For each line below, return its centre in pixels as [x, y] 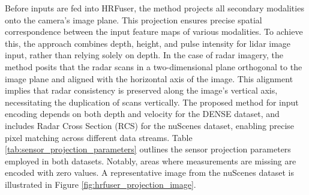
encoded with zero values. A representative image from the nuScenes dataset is [149, 172]
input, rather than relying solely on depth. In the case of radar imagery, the [144, 55]
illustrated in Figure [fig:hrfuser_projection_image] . [100, 184]
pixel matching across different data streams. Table [99, 137]
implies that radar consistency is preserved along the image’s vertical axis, [141, 90]
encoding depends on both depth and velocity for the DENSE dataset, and [142, 114]
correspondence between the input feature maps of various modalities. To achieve [154, 31]
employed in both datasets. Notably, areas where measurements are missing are [151, 160]
